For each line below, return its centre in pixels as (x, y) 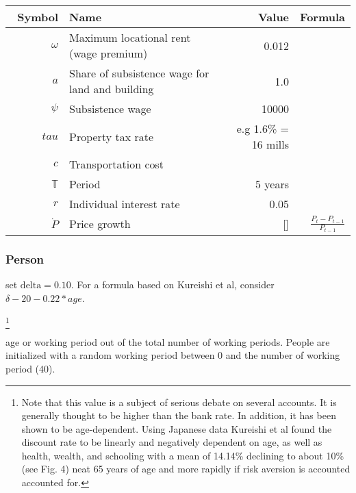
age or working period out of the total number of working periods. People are (168, 341)
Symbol (38, 17)
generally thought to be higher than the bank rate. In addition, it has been (179, 415)
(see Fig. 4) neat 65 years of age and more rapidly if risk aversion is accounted (186, 469)
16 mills (270, 144)
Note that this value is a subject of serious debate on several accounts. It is (179, 402)
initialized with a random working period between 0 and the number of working (173, 355)
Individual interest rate (125, 204)
